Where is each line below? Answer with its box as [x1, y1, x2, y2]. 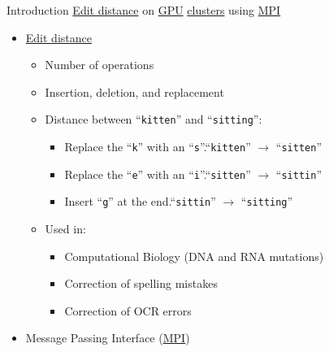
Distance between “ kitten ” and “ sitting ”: [45, 111, 262, 128]
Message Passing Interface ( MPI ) [25, 329, 190, 346]
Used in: [45, 220, 86, 237]
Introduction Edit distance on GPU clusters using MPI [6, 2, 281, 18]
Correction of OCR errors [64, 302, 192, 319]
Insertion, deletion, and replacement [45, 83, 224, 100]
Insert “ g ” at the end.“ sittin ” [64, 193, 216, 210]
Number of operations [45, 56, 154, 73]
